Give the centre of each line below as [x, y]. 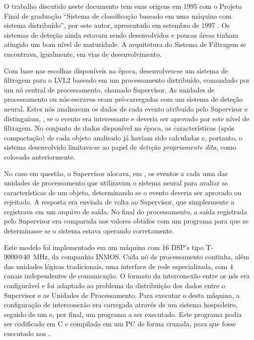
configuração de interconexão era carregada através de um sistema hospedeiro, [121, 305]
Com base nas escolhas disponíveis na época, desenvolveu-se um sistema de [116, 70]
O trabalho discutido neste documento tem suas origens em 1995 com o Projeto [123, 6]
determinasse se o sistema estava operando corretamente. [89, 231]
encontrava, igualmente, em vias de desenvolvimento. [83, 54]
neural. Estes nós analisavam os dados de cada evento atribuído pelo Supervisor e [126, 108]
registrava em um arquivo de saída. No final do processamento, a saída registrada [126, 211]
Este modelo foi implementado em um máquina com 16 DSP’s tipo [104, 247]
